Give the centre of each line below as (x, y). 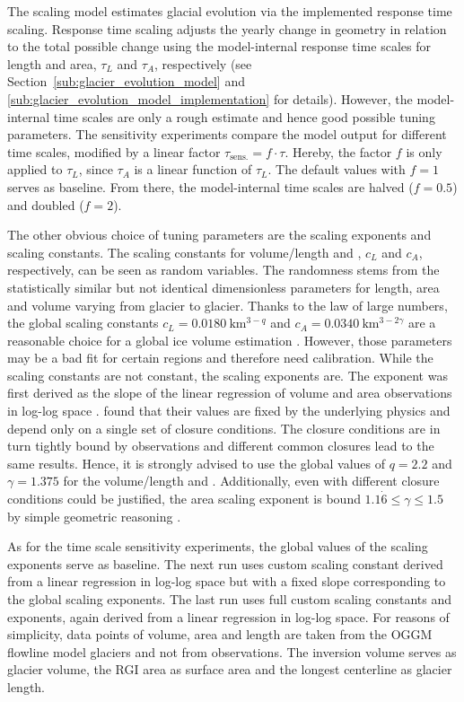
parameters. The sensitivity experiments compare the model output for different (227, 134)
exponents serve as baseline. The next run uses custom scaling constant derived (225, 563)
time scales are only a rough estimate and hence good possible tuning (244, 116)
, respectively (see (203, 63)
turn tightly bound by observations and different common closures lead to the (221, 446)
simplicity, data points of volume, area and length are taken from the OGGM (220, 634)
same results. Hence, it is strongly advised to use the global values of (197, 463)
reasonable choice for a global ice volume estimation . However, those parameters (230, 340)
